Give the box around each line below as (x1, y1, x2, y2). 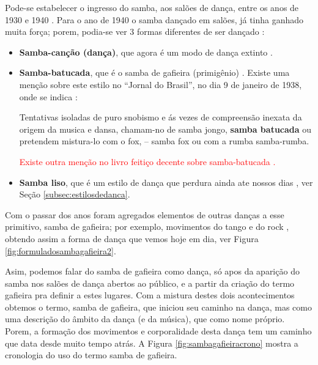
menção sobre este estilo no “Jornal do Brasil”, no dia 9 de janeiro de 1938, (19, 78, 302, 90)
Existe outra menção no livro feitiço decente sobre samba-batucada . (19, 155, 276, 168)
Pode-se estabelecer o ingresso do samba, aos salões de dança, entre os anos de (5, 1, 299, 13)
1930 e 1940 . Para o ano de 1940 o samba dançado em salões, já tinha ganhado (5, 13, 304, 26)
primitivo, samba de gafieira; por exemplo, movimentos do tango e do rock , (5, 220, 289, 233)
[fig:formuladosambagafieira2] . (5, 244, 116, 257)
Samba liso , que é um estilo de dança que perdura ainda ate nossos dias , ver (19, 175, 313, 188)
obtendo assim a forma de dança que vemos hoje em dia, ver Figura (5, 232, 259, 245)
